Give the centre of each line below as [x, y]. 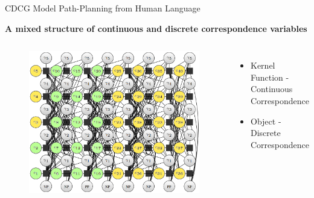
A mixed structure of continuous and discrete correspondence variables [156, 28]
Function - [270, 77]
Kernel [263, 65]
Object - [266, 121]
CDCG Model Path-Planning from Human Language [103, 8]
